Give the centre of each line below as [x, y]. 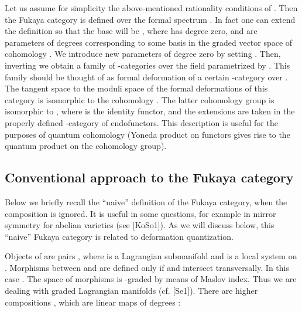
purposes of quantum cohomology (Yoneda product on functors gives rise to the [147, 134]
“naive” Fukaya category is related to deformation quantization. [119, 236]
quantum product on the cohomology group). [86, 146]
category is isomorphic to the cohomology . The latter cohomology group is [140, 99]
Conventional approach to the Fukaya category [149, 177]
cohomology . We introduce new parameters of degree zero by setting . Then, [143, 54]
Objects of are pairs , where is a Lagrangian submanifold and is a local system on [151, 256]
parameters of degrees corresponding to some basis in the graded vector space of [149, 42]
